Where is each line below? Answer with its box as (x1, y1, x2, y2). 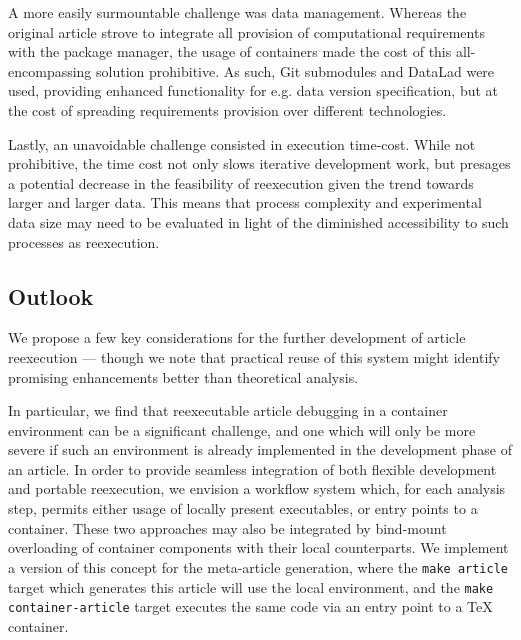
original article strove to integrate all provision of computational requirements (8, 21, 485, 42)
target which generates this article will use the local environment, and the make (8, 576, 494, 597)
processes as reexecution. (8, 231, 160, 252)
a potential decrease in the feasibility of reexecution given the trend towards (8, 172, 474, 193)
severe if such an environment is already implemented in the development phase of (8, 439, 512, 460)
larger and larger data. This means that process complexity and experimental (8, 192, 482, 213)
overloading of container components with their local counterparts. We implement (8, 537, 509, 558)
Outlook (8, 280, 94, 311)
